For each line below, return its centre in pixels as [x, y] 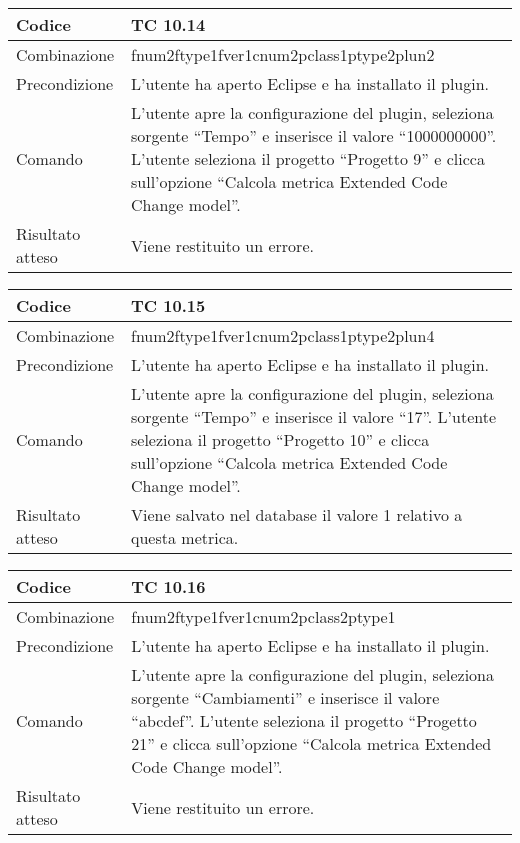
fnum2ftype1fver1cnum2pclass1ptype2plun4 [283, 335]
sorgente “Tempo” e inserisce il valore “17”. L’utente [314, 416]
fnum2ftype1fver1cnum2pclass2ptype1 [263, 616]
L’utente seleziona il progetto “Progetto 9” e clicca [307, 158]
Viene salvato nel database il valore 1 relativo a [297, 514]
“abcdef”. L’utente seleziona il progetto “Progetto [304, 720]
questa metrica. [185, 537]
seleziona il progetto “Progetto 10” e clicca [280, 439]
